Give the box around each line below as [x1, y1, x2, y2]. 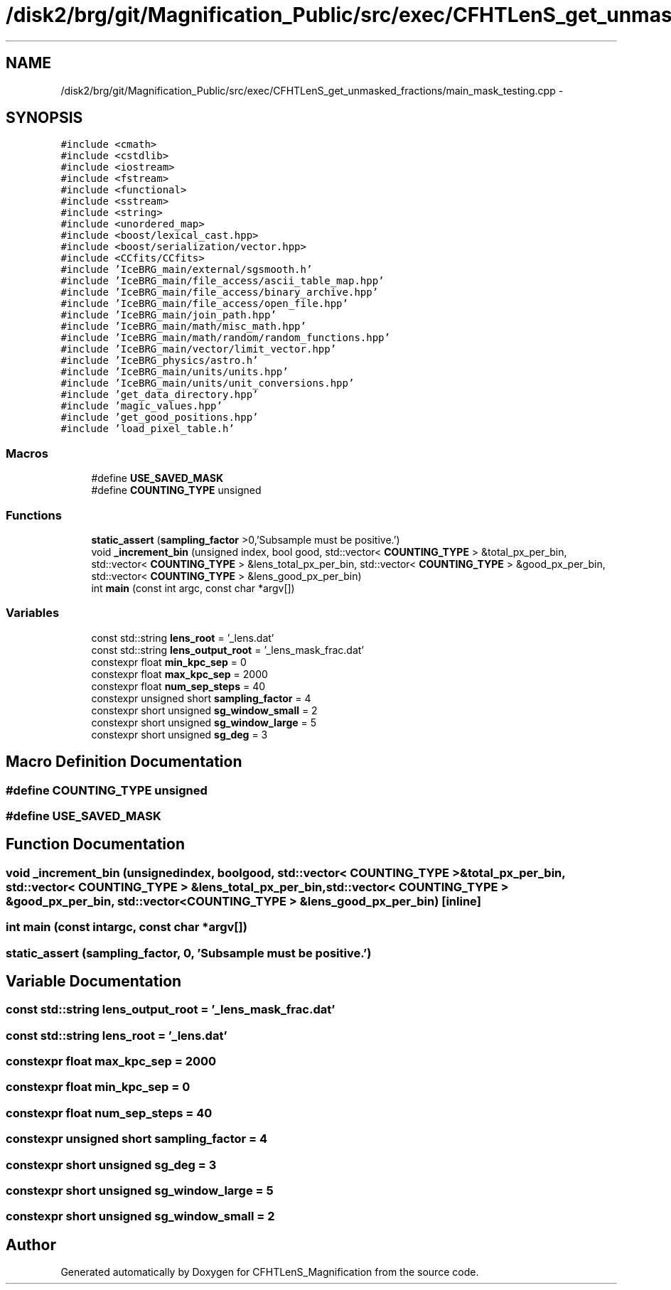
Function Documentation [6, 835, 185, 854]
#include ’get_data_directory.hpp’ [60, 389, 259, 401]
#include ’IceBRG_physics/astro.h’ [60, 355, 259, 367]
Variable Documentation [6, 972, 182, 990]
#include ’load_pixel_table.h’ [60, 423, 235, 435]
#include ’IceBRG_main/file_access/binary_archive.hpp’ [60, 286, 379, 299]
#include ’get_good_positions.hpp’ [60, 412, 259, 424]
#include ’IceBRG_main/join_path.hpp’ [60, 309, 277, 321]
